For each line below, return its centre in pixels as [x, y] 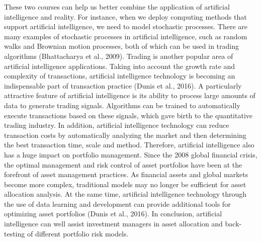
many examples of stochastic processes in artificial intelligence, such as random [126, 36]
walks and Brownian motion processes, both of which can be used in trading [121, 46]
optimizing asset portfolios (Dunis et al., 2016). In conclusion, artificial [113, 214]
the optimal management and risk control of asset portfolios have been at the [123, 164]
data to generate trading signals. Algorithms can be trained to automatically [122, 105]
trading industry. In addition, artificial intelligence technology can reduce [117, 125]
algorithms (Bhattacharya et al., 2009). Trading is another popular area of [119, 56]
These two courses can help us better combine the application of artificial [117, 7]
